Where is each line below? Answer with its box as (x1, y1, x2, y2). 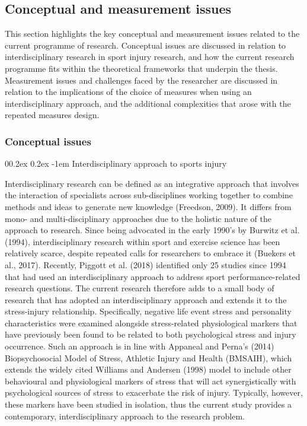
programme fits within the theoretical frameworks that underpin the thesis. (5, 62, 278, 74)
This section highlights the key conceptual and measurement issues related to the (5, 27, 300, 40)
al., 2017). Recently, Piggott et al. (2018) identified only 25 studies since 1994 (5, 258, 286, 271)
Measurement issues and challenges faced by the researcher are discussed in (5, 74, 278, 86)
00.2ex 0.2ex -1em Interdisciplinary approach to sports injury (5, 157, 227, 170)
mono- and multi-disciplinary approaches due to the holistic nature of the (5, 212, 271, 224)
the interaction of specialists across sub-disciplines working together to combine (5, 189, 293, 201)
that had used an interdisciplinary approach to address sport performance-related (5, 270, 300, 282)
